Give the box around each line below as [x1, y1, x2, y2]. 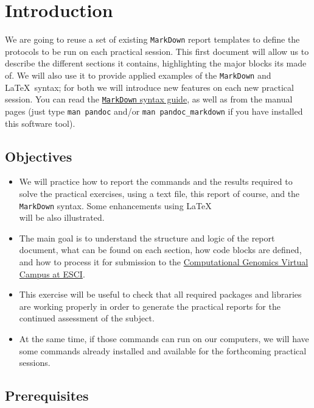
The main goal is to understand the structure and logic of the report [19, 231, 275, 244]
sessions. [19, 356, 51, 369]
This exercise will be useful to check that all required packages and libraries [19, 288, 302, 301]
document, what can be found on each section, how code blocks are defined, [19, 243, 302, 256]
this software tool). [5, 116, 75, 129]
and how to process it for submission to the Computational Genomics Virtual [19, 255, 309, 268]
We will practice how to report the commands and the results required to [19, 175, 293, 188]
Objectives [5, 146, 72, 165]
